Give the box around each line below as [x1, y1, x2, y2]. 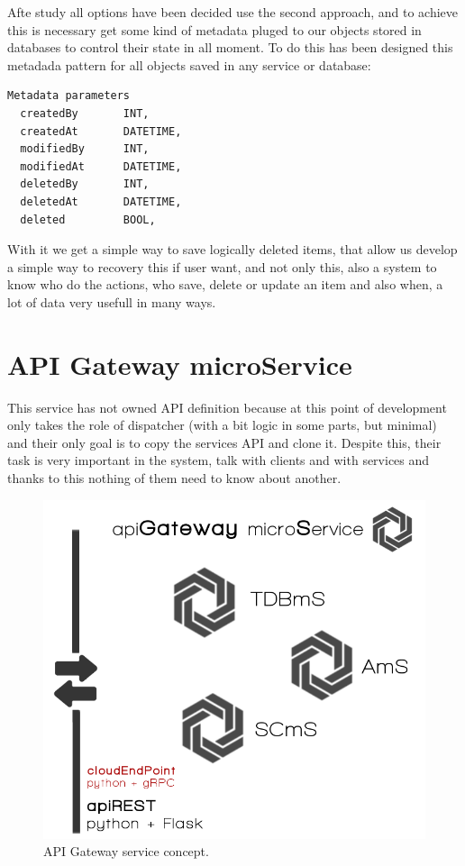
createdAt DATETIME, [20, 124, 182, 138]
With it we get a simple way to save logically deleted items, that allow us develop [7, 240, 458, 259]
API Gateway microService [7, 345, 352, 382]
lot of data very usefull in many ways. [7, 292, 216, 311]
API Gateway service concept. [43, 842, 209, 861]
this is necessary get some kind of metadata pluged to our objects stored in [7, 20, 422, 39]
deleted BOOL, [20, 213, 156, 226]
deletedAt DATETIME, [20, 195, 182, 208]
